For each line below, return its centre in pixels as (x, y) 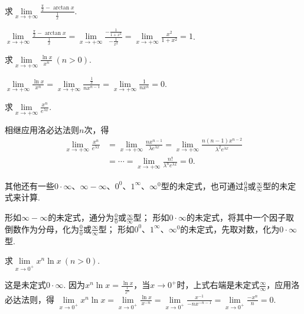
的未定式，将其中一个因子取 (241, 217)
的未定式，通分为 (81, 217)
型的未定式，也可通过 (202, 185)
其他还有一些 (30, 185)
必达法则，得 (30, 299)
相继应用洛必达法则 (42, 130)
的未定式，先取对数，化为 (230, 229)
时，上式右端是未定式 (218, 285)
